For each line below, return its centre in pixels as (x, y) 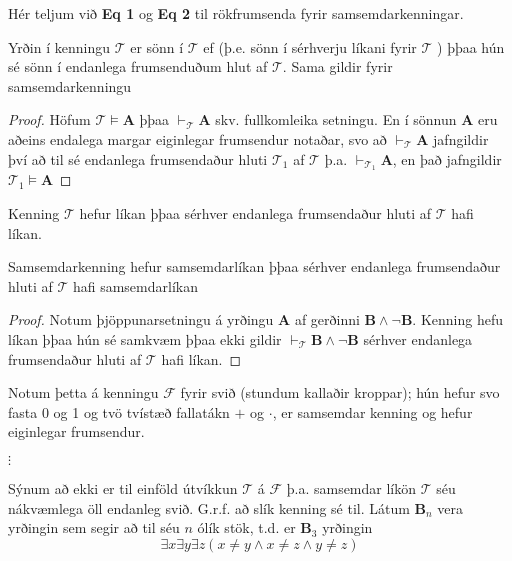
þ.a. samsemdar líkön (351, 487)
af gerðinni (327, 319)
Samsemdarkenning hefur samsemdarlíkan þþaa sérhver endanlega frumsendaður (254, 266)
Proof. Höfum (49, 119)
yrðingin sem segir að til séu (94, 527)
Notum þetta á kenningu (83, 392)
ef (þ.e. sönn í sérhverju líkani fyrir (310, 46)
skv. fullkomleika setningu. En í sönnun (336, 119)
